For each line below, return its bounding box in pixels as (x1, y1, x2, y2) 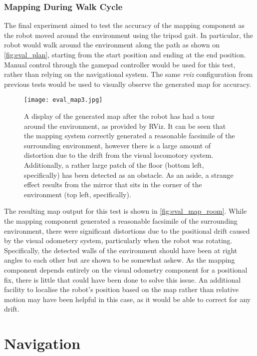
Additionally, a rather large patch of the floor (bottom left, (24, 160, 204, 170)
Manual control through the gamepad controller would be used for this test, (4, 59, 236, 69)
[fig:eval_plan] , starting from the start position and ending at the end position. (4, 49, 246, 59)
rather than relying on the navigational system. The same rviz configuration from (4, 69, 253, 79)
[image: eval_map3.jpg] (24, 96, 103, 104)
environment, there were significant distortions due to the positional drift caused (4, 225, 250, 236)
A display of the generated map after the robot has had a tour (24, 111, 215, 121)
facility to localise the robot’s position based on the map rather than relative (4, 284, 239, 295)
